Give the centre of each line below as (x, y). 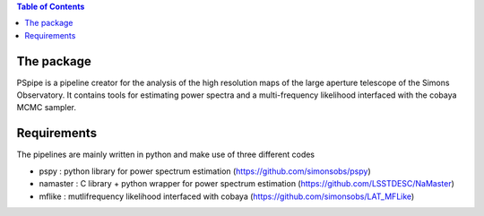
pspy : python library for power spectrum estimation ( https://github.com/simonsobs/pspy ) (205, 171)
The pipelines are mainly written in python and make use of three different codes (166, 155)
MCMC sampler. (46, 108)
